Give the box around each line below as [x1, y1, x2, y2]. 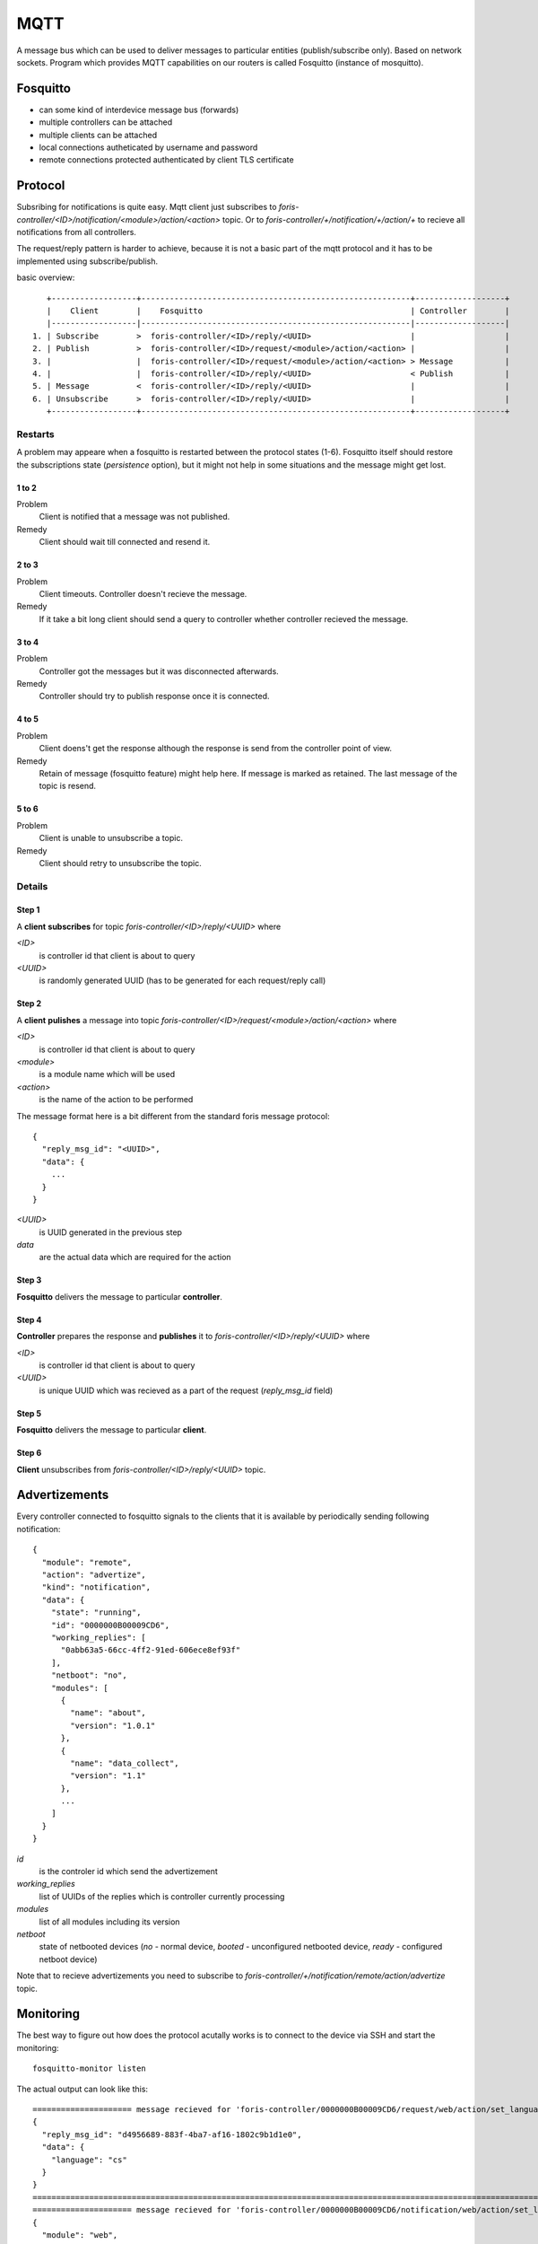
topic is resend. [39, 781, 97, 792]
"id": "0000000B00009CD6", [50, 1620, 170, 1630]
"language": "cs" [50, 2154, 127, 2165]
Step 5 [16, 1407, 42, 1418]
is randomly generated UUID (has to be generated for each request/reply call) [39, 975, 326, 986]
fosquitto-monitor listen [32, 2064, 147, 2073]
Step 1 [16, 905, 40, 916]
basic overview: [16, 272, 75, 283]
